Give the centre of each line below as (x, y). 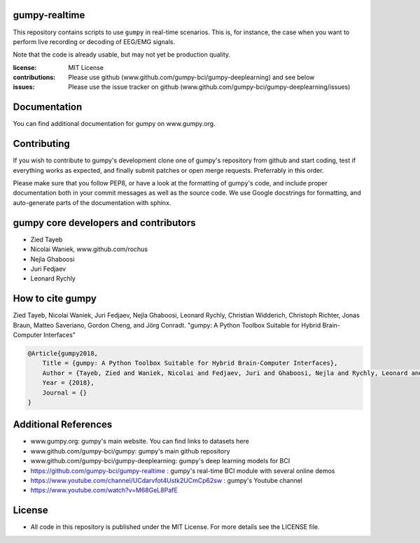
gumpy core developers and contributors (104, 223)
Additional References (63, 424)
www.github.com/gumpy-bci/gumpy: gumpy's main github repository (130, 451)
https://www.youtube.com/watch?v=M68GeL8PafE (104, 491)
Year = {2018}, (68, 383)
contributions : (34, 78)
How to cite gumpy (55, 298)
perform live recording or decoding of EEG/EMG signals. (94, 41)
